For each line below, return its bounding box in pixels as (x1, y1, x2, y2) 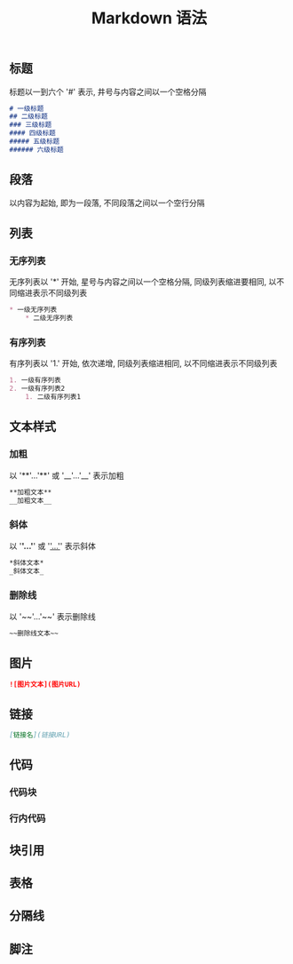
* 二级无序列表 (25, 314, 74, 323)
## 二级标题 (9, 112, 49, 121)
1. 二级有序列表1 (25, 393, 82, 402)
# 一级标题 (9, 104, 44, 113)
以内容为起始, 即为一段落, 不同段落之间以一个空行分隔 (9, 197, 205, 208)
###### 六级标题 (9, 145, 64, 154)
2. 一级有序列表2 (9, 384, 65, 394)
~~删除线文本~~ (9, 628, 59, 638)
